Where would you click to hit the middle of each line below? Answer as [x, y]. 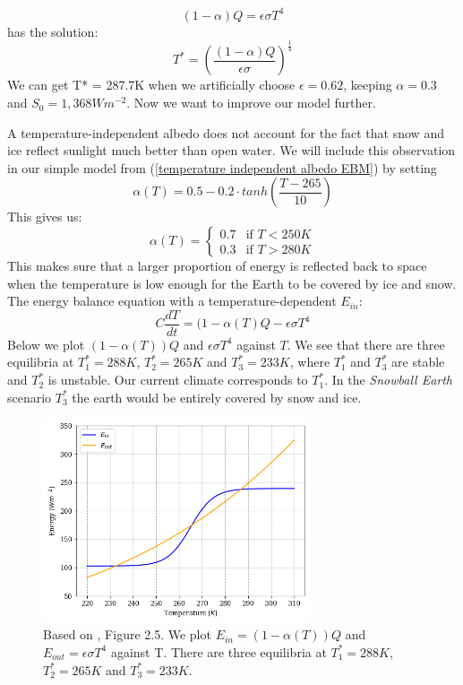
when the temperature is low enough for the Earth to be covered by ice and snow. [232, 283]
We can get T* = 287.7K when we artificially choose [151, 85]
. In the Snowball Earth [389, 380]
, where [310, 362]
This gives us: [45, 217]
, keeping [368, 85]
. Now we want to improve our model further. [251, 103]
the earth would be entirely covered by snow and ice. [217, 397]
